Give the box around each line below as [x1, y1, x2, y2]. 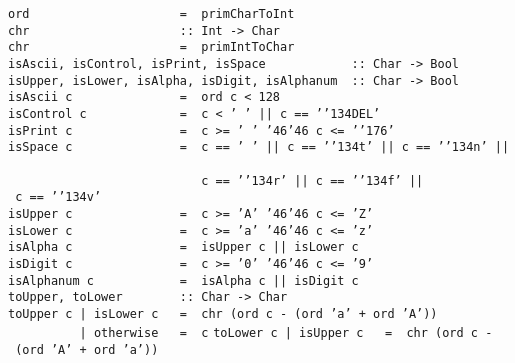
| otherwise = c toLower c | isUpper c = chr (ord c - [79, 326, 493, 341]
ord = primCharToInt [8, 7, 295, 21]
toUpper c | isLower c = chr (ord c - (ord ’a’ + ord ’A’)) [8, 306, 438, 321]
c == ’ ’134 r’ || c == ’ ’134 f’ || [201, 173, 424, 188]
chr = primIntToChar [8, 40, 295, 55]
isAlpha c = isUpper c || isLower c [8, 240, 359, 255]
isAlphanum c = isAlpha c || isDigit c [8, 273, 359, 288]
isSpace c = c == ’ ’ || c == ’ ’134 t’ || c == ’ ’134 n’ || [8, 140, 510, 155]
